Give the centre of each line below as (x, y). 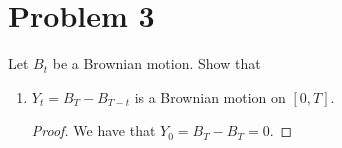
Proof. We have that (93, 130)
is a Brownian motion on (210, 96)
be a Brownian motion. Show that (156, 63)
